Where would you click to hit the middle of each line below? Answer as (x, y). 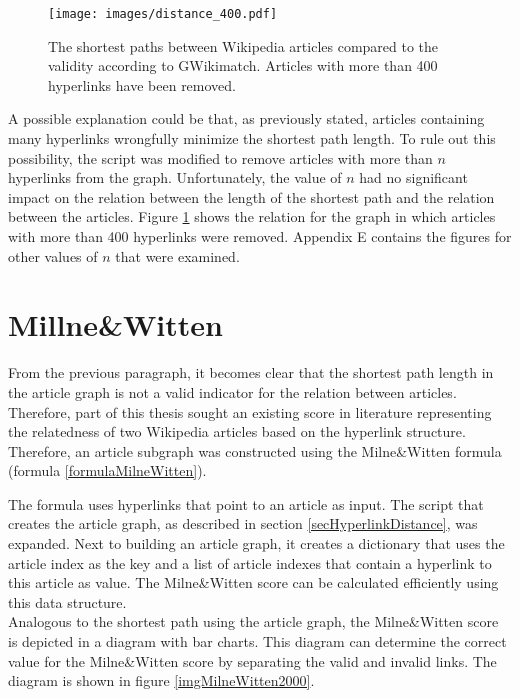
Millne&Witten (115, 324)
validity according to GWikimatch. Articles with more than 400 (243, 65)
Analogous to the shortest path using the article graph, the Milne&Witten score (253, 621)
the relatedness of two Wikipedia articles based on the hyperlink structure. (237, 431)
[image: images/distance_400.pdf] (163, 14)
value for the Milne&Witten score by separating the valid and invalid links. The (252, 660)
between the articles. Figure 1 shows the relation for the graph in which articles (252, 216)
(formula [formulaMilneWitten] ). (107, 470)
